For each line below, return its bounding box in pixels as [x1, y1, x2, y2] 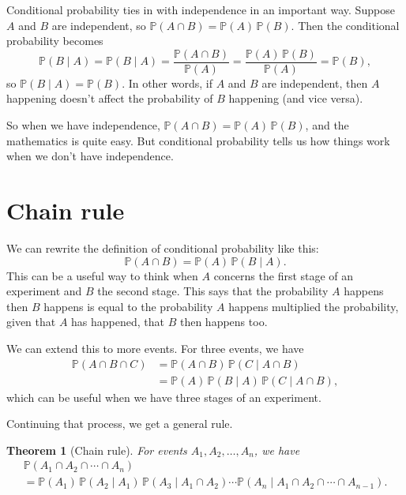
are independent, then [261, 74, 368, 91]
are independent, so [51, 17, 146, 33]
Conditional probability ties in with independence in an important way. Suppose [6, 2, 395, 17]
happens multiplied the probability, [228, 298, 399, 314]
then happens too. [179, 313, 268, 330]
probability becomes [6, 32, 103, 49]
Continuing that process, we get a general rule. [6, 415, 233, 432]
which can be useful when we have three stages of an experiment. [6, 388, 321, 405]
